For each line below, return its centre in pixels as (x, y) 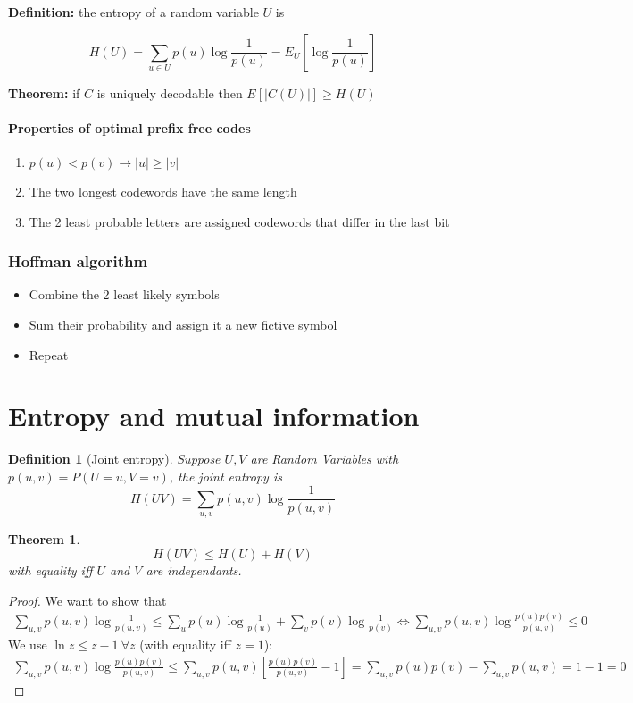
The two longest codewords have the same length (163, 191)
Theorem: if (44, 92)
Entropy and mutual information (214, 416)
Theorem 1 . (44, 539)
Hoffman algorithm (78, 261)
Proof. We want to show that (87, 600)
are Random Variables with (325, 459)
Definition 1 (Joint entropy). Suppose (114, 459)
